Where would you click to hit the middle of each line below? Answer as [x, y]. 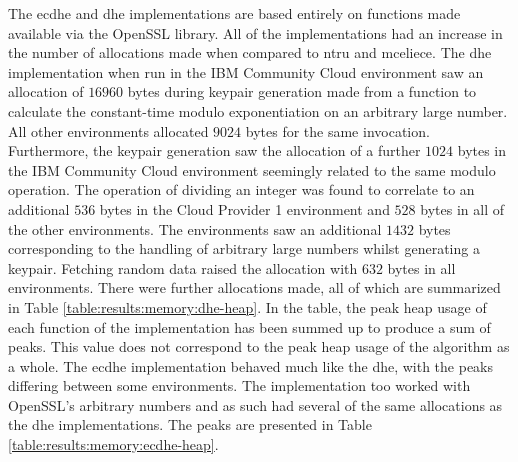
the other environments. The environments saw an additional [195, 228]
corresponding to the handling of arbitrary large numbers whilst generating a [244, 248]
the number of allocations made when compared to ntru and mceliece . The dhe [250, 52]
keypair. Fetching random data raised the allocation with [183, 267]
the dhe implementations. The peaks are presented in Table [190, 424]
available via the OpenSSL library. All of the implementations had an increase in [255, 32]
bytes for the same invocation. [337, 130]
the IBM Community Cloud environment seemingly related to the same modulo [252, 169]
